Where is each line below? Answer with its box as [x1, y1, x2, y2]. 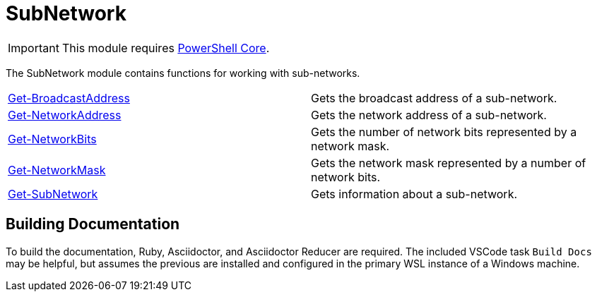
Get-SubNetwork [8, 186, 98, 201]
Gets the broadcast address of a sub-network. [311, 90, 557, 105]
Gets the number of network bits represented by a [311, 124, 577, 139]
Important [8, 40, 59, 55]
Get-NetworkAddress [8, 107, 122, 122]
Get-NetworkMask [8, 162, 106, 177]
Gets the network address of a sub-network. [311, 107, 547, 122]
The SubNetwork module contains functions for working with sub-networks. [6, 66, 360, 79]
